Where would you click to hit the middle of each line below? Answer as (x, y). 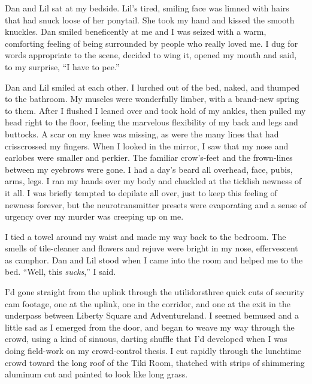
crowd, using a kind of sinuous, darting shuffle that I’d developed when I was (146, 339)
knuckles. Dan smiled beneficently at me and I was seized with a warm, (136, 31)
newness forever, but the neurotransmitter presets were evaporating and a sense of (156, 204)
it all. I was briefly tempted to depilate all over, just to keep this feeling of (141, 192)
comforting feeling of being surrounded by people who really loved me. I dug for (152, 43)
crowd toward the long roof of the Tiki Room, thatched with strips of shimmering (155, 362)
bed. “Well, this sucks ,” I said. (60, 271)
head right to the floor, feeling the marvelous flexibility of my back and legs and (152, 122)
